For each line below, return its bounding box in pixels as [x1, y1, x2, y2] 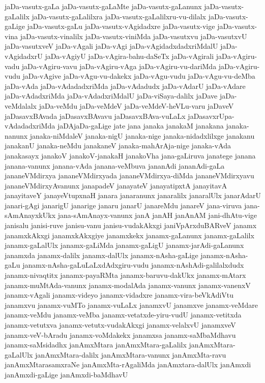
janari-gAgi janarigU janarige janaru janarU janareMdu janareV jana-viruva [5, 200, 242, 210]
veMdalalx [5, 100, 37, 111]
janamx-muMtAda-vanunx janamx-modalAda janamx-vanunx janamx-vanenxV [5, 279, 251, 290]
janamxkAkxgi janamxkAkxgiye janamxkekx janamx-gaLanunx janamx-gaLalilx [5, 230, 254, 240]
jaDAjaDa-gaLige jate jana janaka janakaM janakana [57, 120, 224, 131]
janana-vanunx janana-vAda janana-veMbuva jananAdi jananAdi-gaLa [5, 160, 225, 171]
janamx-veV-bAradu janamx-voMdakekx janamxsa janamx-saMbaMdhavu [5, 329, 236, 340]
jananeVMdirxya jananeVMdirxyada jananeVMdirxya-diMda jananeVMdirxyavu [5, 170, 254, 181]
